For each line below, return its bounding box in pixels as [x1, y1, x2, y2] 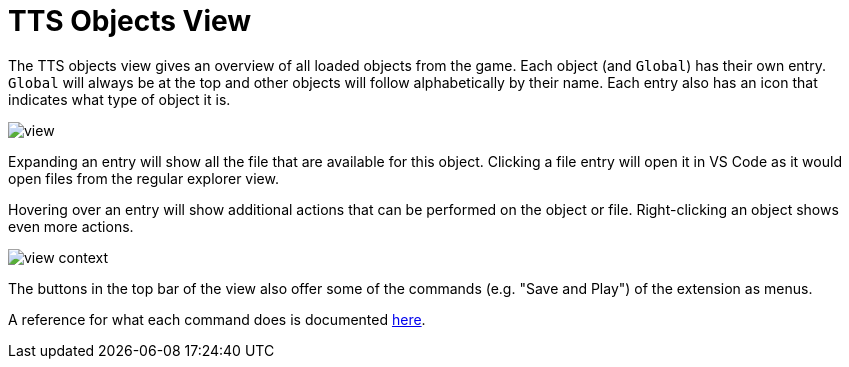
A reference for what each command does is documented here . [8, 310, 426, 328]
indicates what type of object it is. [8, 90, 231, 108]
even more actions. [8, 217, 134, 235]
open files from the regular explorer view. [8, 169, 279, 187]
